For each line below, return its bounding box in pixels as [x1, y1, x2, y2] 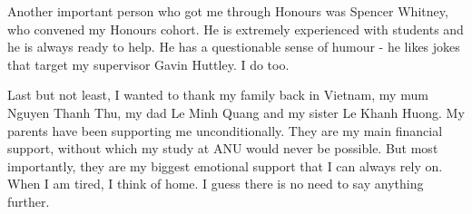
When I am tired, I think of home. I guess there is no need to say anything [7, 174, 424, 193]
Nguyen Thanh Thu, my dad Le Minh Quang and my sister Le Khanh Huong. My [7, 102, 465, 122]
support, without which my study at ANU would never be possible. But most [7, 139, 438, 158]
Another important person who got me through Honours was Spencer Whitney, [7, 2, 448, 20]
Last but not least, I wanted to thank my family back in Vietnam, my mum [7, 85, 428, 104]
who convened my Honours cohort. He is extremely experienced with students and [7, 19, 464, 38]
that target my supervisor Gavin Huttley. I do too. [7, 54, 290, 73]
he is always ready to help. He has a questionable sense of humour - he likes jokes [7, 37, 460, 56]
